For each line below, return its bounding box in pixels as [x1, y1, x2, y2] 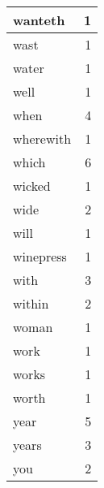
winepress [13, 247, 67, 266]
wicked [13, 176, 51, 195]
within [13, 294, 49, 313]
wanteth [13, 11, 65, 29]
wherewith [13, 129, 72, 148]
